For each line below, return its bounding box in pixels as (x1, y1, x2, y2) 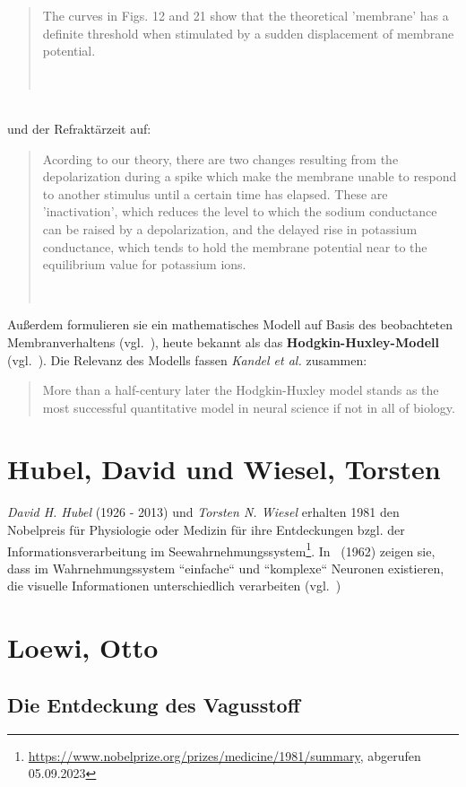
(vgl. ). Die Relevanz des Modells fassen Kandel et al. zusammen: (7, 350, 367, 369)
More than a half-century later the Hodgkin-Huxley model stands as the (42, 380, 439, 399)
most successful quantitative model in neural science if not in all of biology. (42, 398, 455, 416)
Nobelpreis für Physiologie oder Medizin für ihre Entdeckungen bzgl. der (7, 520, 405, 538)
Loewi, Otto (7, 629, 159, 666)
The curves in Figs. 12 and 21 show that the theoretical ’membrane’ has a (42, 6, 449, 24)
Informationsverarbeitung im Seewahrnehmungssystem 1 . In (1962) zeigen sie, (7, 538, 436, 560)
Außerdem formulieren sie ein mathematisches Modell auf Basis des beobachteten (7, 315, 453, 334)
